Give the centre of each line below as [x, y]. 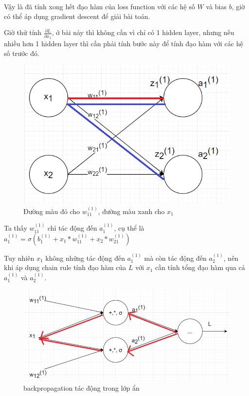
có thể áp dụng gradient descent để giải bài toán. [77, 16]
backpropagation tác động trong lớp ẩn [81, 388]
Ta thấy [16, 228]
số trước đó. [22, 53]
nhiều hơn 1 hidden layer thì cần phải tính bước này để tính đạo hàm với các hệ [124, 43]
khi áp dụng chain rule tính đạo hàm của [65, 267]
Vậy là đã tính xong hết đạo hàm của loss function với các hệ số [99, 6]
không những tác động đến [85, 258]
